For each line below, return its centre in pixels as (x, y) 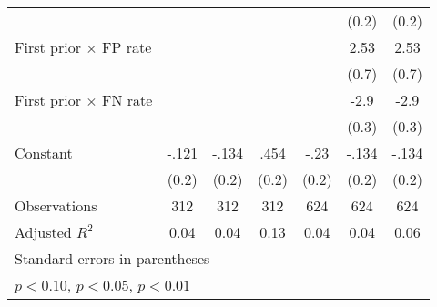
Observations (56, 205)
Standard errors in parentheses (112, 258)
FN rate (127, 100)
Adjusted (43, 232)
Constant (44, 153)
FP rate (127, 47)
